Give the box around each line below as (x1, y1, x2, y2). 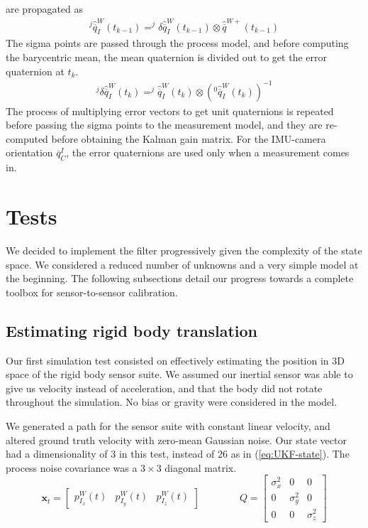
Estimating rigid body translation (6, 319, 257, 341)
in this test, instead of (118, 446, 215, 461)
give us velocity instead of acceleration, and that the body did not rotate (6, 380, 323, 395)
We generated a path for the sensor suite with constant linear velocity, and (6, 418, 330, 433)
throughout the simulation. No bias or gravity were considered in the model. (6, 394, 338, 409)
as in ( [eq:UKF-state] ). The (230, 446, 350, 461)
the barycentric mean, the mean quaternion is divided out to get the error (6, 49, 327, 64)
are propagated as (6, 1, 84, 16)
